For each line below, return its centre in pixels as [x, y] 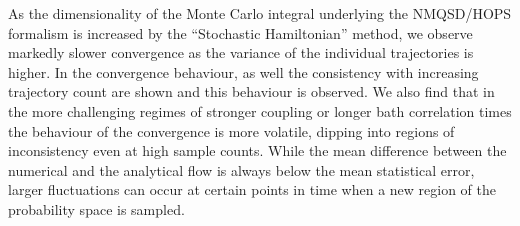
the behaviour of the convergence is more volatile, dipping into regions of [231, 130]
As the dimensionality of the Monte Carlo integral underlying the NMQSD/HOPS [260, 13]
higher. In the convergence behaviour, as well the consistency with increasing [243, 71]
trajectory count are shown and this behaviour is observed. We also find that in [251, 91]
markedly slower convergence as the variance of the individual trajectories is [241, 52]
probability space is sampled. [96, 208]
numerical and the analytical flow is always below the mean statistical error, [241, 169]
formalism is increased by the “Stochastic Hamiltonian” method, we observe [240, 32]
